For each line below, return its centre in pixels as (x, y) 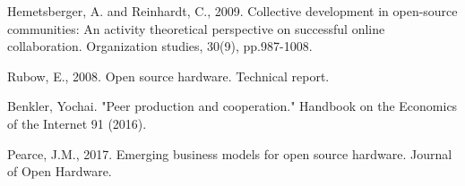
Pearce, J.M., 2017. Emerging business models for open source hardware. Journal (230, 153)
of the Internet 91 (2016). (77, 123)
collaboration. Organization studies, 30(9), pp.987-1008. (160, 46)
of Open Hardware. (60, 171)
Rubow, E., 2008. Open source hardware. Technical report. (168, 76)
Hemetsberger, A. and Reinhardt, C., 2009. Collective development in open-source (232, 11)
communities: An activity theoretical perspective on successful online (196, 28)
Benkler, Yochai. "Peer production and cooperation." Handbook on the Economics (232, 106)
